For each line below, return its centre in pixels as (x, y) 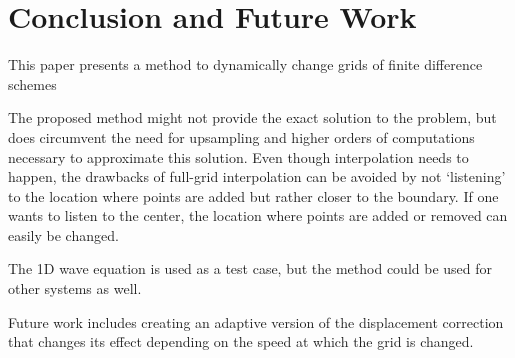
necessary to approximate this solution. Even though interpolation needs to (238, 156)
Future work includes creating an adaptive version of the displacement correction (256, 321)
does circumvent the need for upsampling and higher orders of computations (241, 136)
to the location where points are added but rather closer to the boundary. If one (253, 195)
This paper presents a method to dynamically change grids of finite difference (245, 64)
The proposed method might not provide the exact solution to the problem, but (252, 117)
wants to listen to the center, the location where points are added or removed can (258, 215)
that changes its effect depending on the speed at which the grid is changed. (241, 341)
